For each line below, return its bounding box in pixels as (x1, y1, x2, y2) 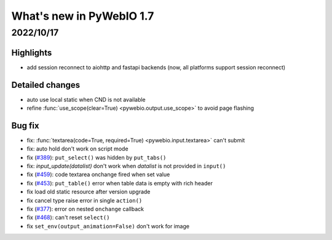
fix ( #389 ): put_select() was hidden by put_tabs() (26, 153, 167, 161)
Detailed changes (11, 80, 80, 90)
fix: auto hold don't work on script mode (26, 145, 128, 153)
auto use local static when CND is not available (26, 96, 146, 103)
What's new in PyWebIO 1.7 (11, 9, 154, 23)
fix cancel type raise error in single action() (26, 196, 143, 204)
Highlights (11, 47, 52, 58)
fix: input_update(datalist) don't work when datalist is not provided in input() (26, 163, 226, 170)
